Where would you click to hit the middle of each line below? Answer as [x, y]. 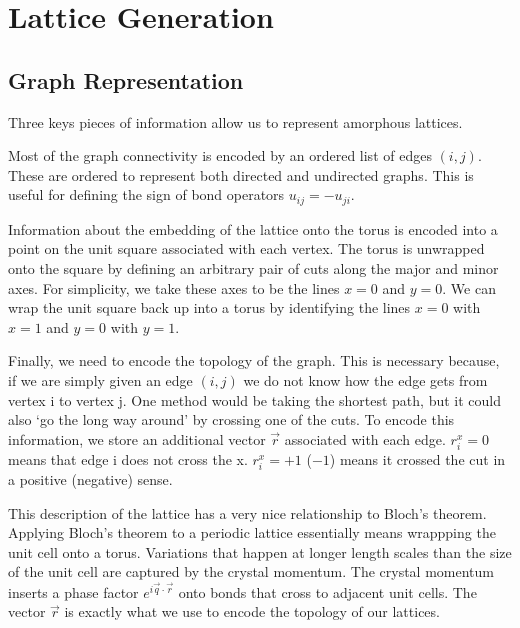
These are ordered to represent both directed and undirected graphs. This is [241, 174]
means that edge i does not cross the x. [128, 458]
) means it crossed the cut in [417, 458]
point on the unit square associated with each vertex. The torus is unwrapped [246, 248]
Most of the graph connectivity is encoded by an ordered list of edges [220, 155]
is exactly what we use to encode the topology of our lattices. [252, 611]
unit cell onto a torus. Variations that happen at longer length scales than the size [260, 551]
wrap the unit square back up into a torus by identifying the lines [209, 307]
